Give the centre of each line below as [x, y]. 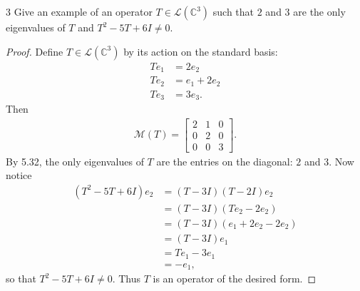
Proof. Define [35, 51]
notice [19, 175]
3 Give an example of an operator [79, 11]
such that [233, 11]
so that [21, 279]
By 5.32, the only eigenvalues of [75, 161]
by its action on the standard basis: [201, 51]
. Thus [127, 279]
